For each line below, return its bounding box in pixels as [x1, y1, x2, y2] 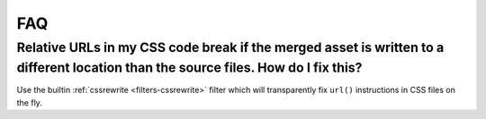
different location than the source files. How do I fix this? [16, 59, 363, 76]
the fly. [16, 97, 42, 107]
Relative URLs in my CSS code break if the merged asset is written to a [16, 39, 445, 55]
